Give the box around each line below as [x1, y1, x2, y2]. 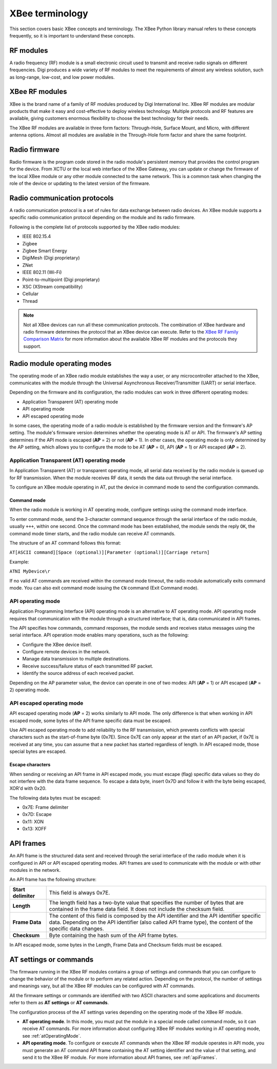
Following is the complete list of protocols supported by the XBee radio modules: [9, 224, 181, 230]
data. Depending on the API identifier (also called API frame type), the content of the [49, 919, 253, 926]
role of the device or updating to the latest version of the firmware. [9, 180, 151, 187]
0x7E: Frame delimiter [22, 804, 69, 810]
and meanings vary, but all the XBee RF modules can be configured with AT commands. [9, 983, 195, 989]
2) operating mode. [9, 687, 51, 693]
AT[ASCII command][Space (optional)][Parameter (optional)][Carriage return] [9, 550, 210, 555]
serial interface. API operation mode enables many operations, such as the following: [9, 632, 189, 638]
